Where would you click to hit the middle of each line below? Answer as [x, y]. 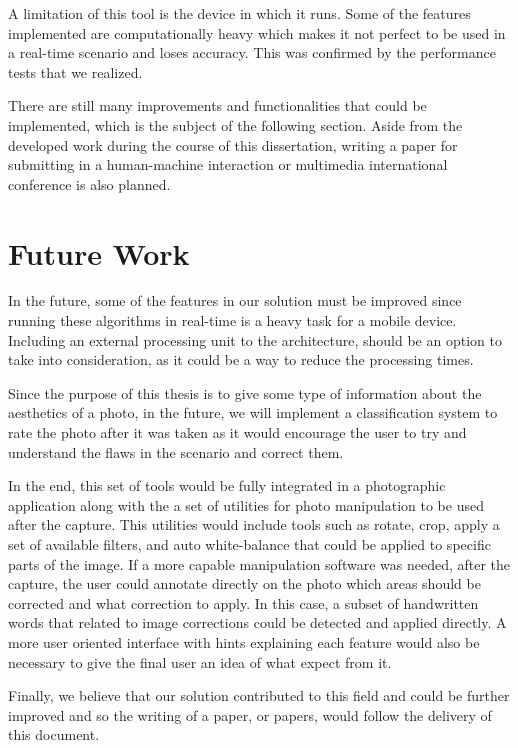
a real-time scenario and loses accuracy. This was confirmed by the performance [252, 52]
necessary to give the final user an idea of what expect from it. [200, 661]
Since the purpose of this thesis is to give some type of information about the [245, 392]
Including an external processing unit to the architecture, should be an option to [255, 339]
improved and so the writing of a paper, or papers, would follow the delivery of [250, 714]
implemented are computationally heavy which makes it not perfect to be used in [257, 32]
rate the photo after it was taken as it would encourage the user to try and [237, 432]
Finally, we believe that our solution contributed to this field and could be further [259, 695]
